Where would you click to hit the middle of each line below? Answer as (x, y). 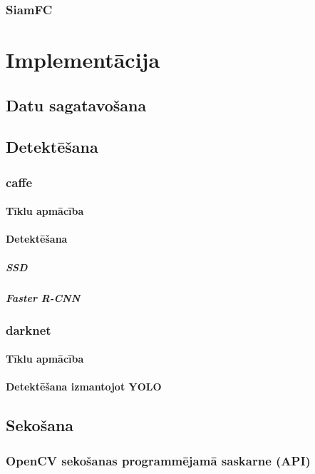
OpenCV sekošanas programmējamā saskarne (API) (158, 460)
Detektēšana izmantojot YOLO (84, 387)
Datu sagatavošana (76, 105)
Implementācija (83, 60)
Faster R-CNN (43, 297)
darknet (29, 329)
